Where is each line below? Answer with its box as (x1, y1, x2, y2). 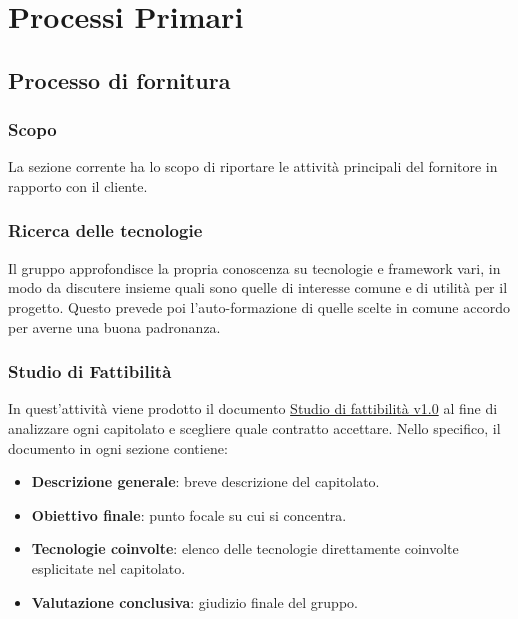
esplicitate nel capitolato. (31, 557, 186, 578)
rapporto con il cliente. (8, 175, 148, 196)
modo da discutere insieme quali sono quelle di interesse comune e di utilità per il (8, 277, 508, 298)
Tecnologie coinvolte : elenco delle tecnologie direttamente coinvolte (31, 538, 459, 559)
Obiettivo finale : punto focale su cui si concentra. (31, 504, 347, 525)
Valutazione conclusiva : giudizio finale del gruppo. (31, 591, 358, 612)
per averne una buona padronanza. (8, 316, 221, 337)
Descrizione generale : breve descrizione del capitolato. (31, 471, 380, 492)
